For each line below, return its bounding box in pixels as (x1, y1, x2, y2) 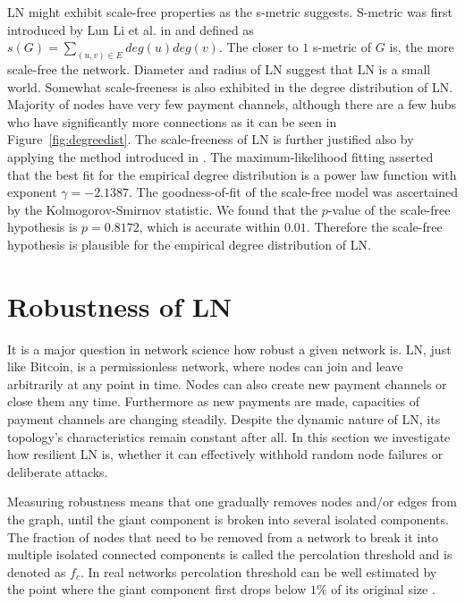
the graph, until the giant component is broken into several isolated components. (7, 510, 449, 529)
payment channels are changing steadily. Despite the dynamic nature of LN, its (7, 410, 441, 429)
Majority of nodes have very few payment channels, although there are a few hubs (7, 95, 457, 114)
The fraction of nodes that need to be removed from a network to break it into (7, 527, 439, 546)
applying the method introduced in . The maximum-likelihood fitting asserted (7, 148, 434, 166)
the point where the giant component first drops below (7, 580, 307, 599)
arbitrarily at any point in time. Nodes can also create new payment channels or (7, 374, 447, 393)
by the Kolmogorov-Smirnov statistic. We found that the (7, 200, 318, 218)
